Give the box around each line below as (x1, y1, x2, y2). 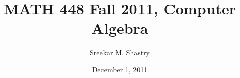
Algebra (91, 18, 148, 38)
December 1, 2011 (92, 64, 148, 74)
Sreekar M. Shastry (89, 47, 150, 58)
